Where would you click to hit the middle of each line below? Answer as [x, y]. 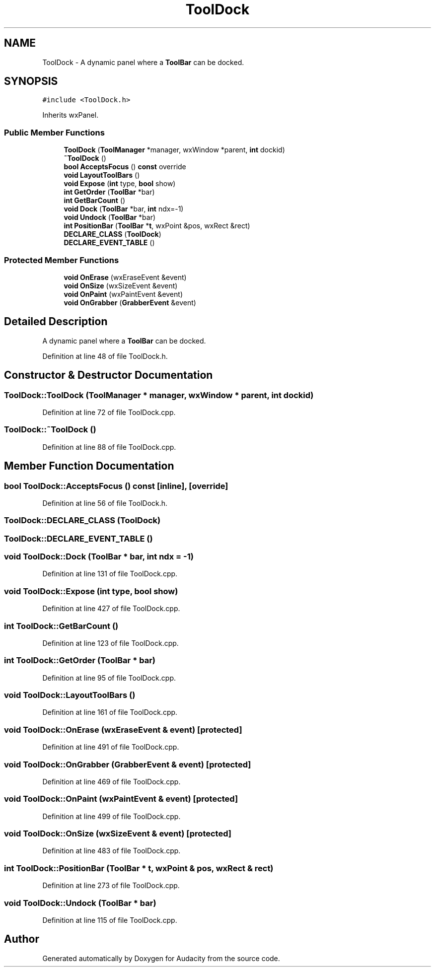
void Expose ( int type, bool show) [120, 184]
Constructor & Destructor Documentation [109, 375]
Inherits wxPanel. [71, 115]
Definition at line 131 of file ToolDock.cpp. [110, 574]
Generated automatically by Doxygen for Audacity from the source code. [161, 958]
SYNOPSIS [31, 81]
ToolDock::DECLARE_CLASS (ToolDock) [82, 520]
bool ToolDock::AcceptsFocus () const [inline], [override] [116, 486]
